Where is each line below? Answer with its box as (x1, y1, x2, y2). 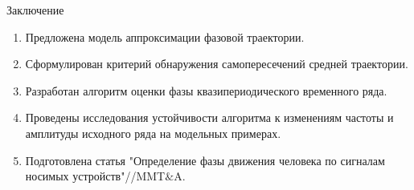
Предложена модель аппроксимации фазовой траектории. (25, 28, 305, 45)
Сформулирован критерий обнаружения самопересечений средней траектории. (25, 55, 408, 72)
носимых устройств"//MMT (25, 168, 166, 184)
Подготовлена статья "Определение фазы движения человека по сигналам (25, 152, 385, 168)
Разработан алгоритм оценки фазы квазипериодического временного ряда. (25, 82, 387, 99)
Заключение (6, 2, 64, 18)
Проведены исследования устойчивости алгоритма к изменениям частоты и (25, 109, 394, 126)
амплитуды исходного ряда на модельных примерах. (25, 124, 281, 141)
